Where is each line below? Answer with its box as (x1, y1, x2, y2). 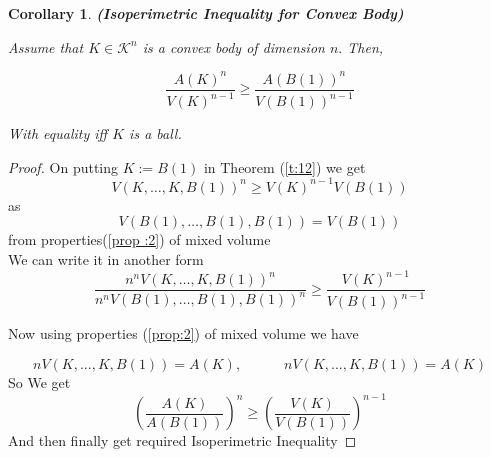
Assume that (8, 36, 84, 57)
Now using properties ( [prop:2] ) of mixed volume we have (8, 323, 359, 344)
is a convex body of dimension (142, 36, 325, 57)
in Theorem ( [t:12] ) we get (203, 156, 366, 177)
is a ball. (129, 123, 182, 144)
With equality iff (8, 123, 108, 144)
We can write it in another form (8, 248, 204, 269)
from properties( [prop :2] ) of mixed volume (8, 229, 271, 250)
